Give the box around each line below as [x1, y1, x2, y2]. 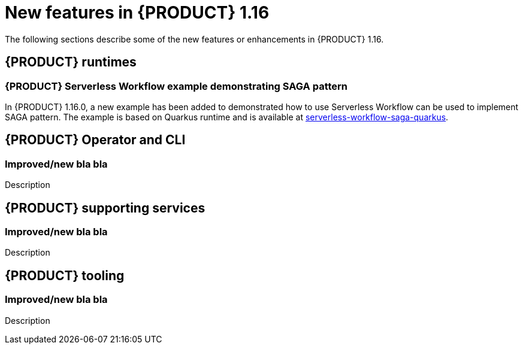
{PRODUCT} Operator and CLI [5, 132, 186, 148]
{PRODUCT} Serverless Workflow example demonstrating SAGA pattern [5, 80, 347, 92]
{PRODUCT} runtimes [5, 54, 137, 70]
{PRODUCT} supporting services [5, 200, 205, 216]
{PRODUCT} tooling [5, 268, 125, 283]
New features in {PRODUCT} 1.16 [5, 2, 270, 23]
